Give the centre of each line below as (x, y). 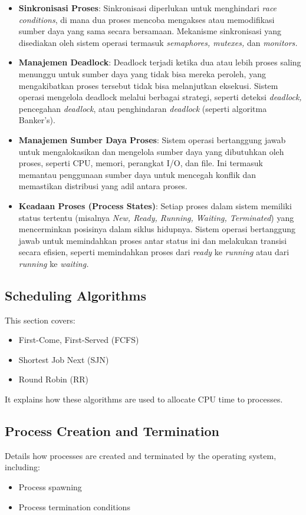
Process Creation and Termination (112, 431)
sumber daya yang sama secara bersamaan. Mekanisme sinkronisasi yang (150, 31)
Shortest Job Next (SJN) (64, 359)
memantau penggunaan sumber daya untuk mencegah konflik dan (137, 174)
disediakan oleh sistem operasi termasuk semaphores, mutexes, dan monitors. (158, 42)
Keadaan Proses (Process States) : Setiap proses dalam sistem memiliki (155, 205)
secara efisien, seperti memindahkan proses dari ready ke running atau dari (154, 252)
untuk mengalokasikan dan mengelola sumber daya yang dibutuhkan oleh (151, 151)
